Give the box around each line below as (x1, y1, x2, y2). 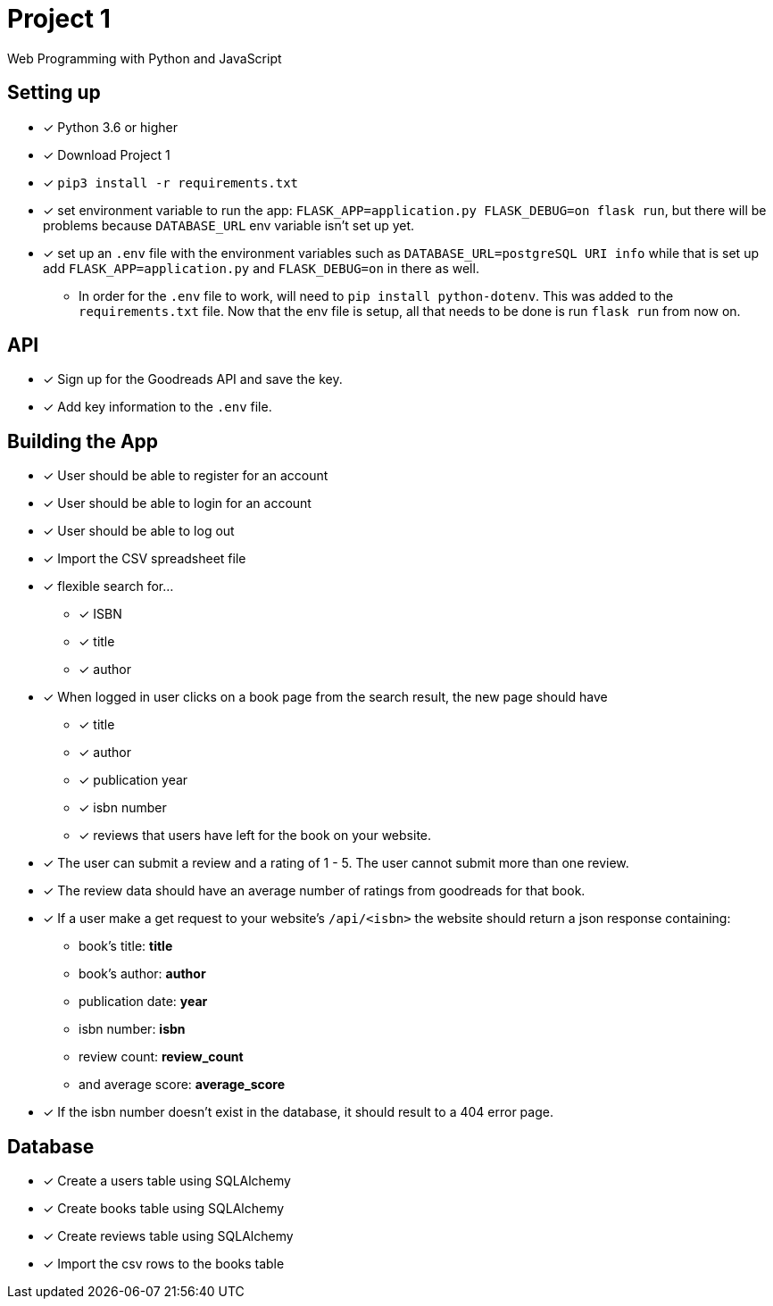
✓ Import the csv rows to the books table (43, 1256, 285, 1272)
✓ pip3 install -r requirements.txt (43, 174, 299, 190)
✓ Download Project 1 (43, 146, 170, 162)
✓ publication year (79, 772, 188, 788)
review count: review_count (79, 1049, 244, 1065)
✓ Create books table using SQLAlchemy (43, 1201, 285, 1217)
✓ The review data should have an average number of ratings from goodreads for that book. (43, 883, 586, 899)
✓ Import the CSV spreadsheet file (43, 551, 246, 567)
